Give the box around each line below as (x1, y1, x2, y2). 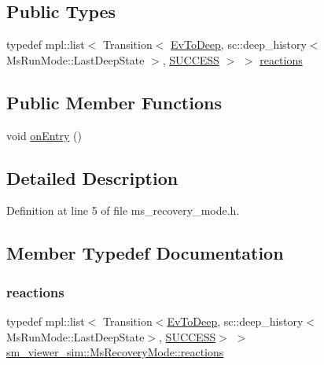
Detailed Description (6, 165, 179, 190)
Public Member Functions (6, 90, 222, 114)
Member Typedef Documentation (6, 241, 284, 265)
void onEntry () (6, 127, 82, 143)
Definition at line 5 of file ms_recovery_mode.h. (6, 202, 240, 219)
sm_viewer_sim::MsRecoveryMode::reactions (6, 344, 224, 360)
